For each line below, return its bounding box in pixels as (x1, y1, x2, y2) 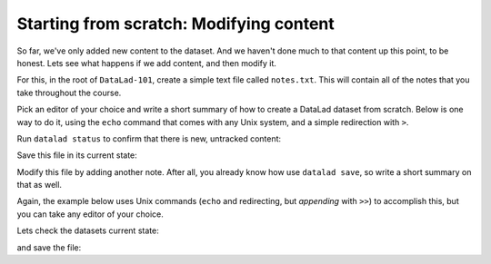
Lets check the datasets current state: (16, 225, 159, 236)
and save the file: (16, 241, 82, 253)
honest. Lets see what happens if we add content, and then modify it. (16, 57, 277, 68)
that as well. (16, 180, 63, 191)
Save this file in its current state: (16, 150, 138, 161)
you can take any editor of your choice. (16, 209, 164, 220)
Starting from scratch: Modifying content (16, 14, 336, 34)
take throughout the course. (16, 87, 122, 98)
